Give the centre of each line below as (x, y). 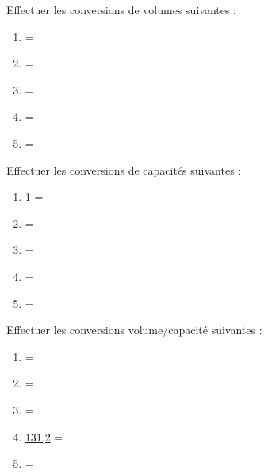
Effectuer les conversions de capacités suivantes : (124, 170)
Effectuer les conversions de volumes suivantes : (122, 10)
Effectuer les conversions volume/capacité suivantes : (134, 330)
